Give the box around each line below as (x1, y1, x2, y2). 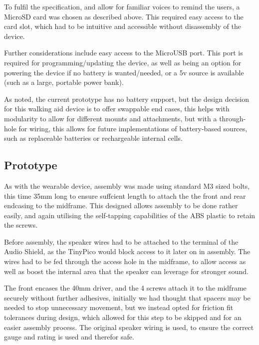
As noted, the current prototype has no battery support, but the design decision (4, 93, 250, 104)
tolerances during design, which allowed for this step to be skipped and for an (4, 312, 242, 323)
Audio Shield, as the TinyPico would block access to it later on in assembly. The (4, 246, 251, 257)
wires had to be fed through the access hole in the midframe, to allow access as (4, 256, 246, 267)
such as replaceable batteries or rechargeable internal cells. (4, 133, 183, 143)
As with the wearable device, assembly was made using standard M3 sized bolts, (4, 180, 250, 191)
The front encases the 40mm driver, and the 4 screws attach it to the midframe (4, 283, 247, 293)
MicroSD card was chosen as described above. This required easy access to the (4, 11, 244, 21)
